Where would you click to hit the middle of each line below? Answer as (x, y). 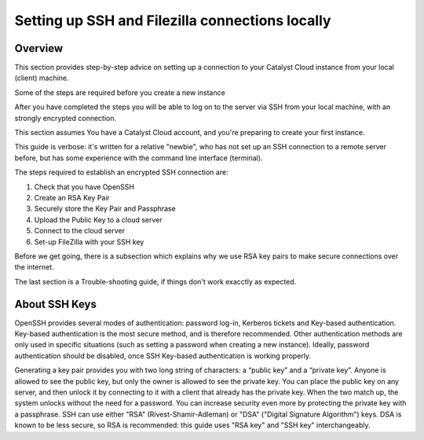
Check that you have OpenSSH (84, 187)
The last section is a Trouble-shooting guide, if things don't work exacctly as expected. (155, 281)
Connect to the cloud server (80, 231)
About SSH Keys (56, 304)
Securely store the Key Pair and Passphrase (105, 209)
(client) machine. (42, 78)
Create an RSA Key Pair (72, 197)
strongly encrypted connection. (66, 118)
